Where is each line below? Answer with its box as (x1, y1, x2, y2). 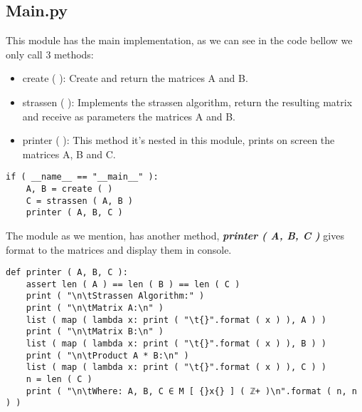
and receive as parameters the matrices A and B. (22, 108, 235, 123)
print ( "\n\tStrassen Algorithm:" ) (26, 291, 205, 302)
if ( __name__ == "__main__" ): (6, 172, 159, 182)
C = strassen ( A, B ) (26, 195, 133, 206)
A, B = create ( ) (26, 184, 113, 195)
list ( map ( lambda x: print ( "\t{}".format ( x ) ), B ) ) (26, 339, 327, 349)
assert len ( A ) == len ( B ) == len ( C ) (26, 279, 240, 289)
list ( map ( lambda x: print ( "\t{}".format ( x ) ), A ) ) (26, 314, 327, 325)
